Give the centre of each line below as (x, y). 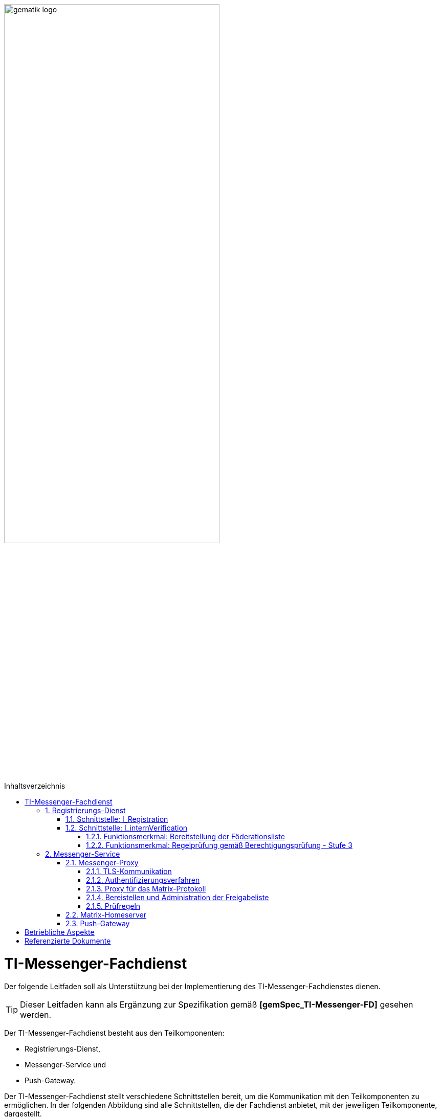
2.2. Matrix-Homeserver (106, 915)
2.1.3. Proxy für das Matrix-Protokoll (146, 889)
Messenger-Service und (65, 1064)
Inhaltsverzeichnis (35, 786)
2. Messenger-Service (83, 854)
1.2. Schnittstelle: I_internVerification (127, 828)
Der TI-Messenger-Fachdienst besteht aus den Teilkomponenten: (114, 1033)
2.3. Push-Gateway (98, 924)
